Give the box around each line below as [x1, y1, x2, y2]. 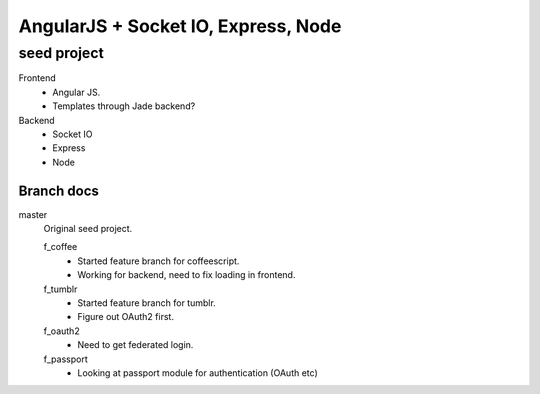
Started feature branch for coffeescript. [77, 255, 240, 267]
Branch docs [18, 182, 100, 199]
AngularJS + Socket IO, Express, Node [18, 15, 342, 37]
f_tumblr [43, 283, 78, 295]
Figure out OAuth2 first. [77, 311, 175, 323]
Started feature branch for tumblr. [77, 296, 217, 309]
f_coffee [43, 241, 78, 253]
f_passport [43, 353, 89, 365]
